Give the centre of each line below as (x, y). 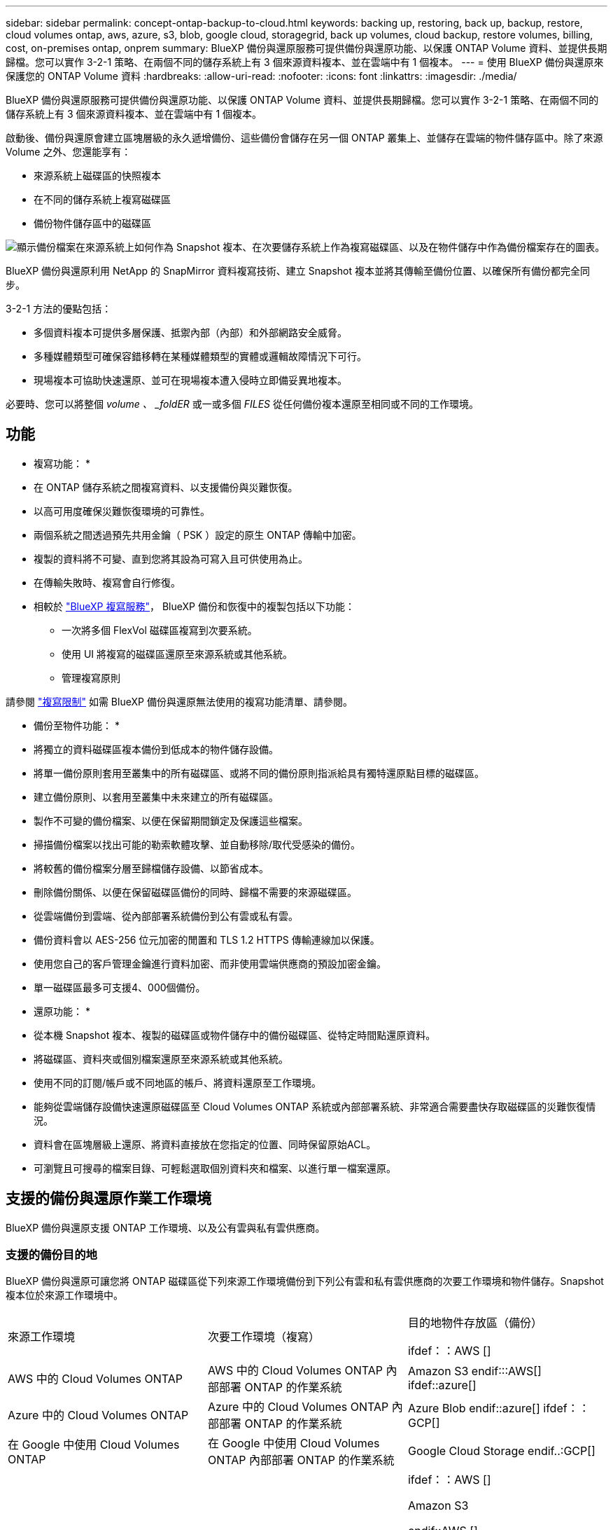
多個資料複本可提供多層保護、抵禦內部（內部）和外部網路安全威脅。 (190, 332)
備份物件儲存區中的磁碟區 (92, 223)
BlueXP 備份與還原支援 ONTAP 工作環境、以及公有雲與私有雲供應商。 (165, 1227)
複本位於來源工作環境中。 (64, 1295)
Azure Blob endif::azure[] (474, 1408)
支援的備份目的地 (51, 1255)
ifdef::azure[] (442, 1385)
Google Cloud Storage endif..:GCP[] (501, 1451)
